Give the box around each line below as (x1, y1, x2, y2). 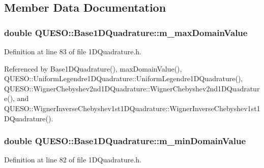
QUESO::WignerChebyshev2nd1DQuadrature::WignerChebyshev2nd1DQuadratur (4, 83, 260, 93)
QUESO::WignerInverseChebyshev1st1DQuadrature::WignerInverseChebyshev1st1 (4, 103, 260, 113)
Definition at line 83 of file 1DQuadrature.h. (4, 46, 142, 56)
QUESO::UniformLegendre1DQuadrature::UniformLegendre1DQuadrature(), (4, 73, 243, 84)
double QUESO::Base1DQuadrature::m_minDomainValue (4, 135, 246, 147)
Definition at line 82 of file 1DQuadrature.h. (4, 154, 142, 165)
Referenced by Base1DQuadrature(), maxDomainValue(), (4, 63, 182, 74)
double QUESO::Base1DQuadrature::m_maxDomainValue (4, 26, 248, 39)
